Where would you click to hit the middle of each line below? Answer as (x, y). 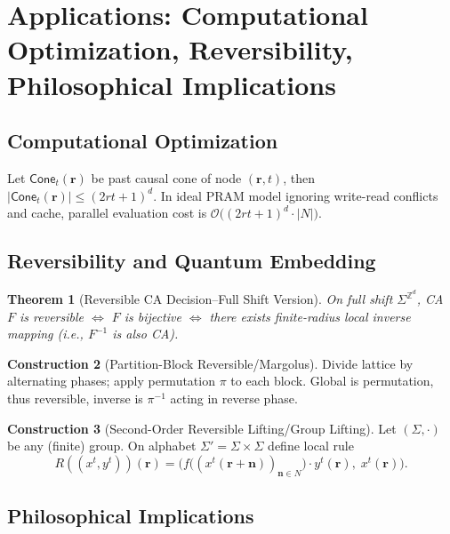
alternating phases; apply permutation (111, 381)
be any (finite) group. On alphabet (102, 446)
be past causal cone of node (166, 177)
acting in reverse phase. (234, 398)
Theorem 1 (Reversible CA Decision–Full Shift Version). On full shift (200, 299)
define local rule (311, 446)
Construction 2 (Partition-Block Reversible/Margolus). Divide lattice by (210, 363)
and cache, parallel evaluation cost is (107, 213)
